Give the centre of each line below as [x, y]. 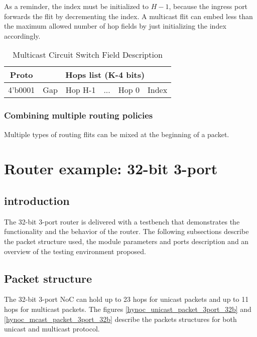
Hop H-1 [81, 90]
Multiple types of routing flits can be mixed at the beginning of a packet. [117, 134]
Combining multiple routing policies [79, 115]
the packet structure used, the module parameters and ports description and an [126, 241]
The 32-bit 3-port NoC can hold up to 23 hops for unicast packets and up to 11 [126, 299]
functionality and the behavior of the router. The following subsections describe [126, 231]
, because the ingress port [208, 6]
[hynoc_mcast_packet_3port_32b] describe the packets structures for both [120, 319]
